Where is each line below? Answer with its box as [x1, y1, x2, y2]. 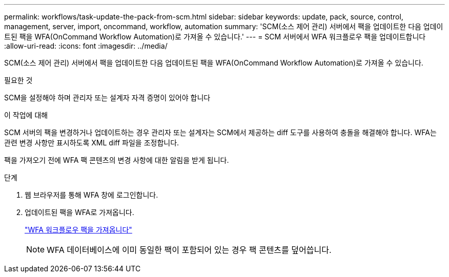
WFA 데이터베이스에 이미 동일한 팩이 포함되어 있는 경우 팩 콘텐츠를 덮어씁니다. [47, 245, 332, 255]
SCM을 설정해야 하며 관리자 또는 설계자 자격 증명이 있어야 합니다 [4, 93, 211, 102]
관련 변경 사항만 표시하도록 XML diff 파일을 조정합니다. [4, 138, 179, 147]
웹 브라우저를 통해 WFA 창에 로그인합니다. [25, 190, 158, 199]
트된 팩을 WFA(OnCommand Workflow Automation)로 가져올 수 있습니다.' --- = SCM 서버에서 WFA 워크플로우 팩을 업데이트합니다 [4, 32, 426, 41]
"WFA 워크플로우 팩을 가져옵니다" [25, 225, 132, 234]
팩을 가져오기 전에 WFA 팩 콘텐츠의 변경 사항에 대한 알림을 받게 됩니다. [4, 156, 229, 164]
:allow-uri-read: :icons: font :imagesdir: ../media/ [4, 41, 168, 50]
